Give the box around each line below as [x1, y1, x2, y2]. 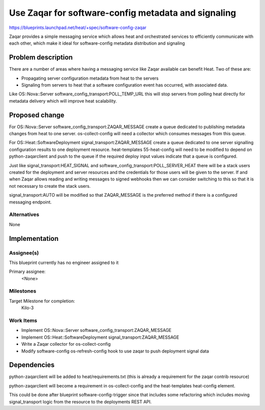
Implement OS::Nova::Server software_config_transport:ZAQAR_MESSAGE [21, 327, 172, 333]
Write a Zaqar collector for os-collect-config [21, 341, 111, 347]
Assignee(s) [9, 249, 39, 256]
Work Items [9, 317, 37, 324]
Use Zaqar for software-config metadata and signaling [9, 7, 237, 18]
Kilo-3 [21, 305, 34, 311]
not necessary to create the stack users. [9, 183, 91, 189]
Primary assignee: [9, 268, 46, 275]
